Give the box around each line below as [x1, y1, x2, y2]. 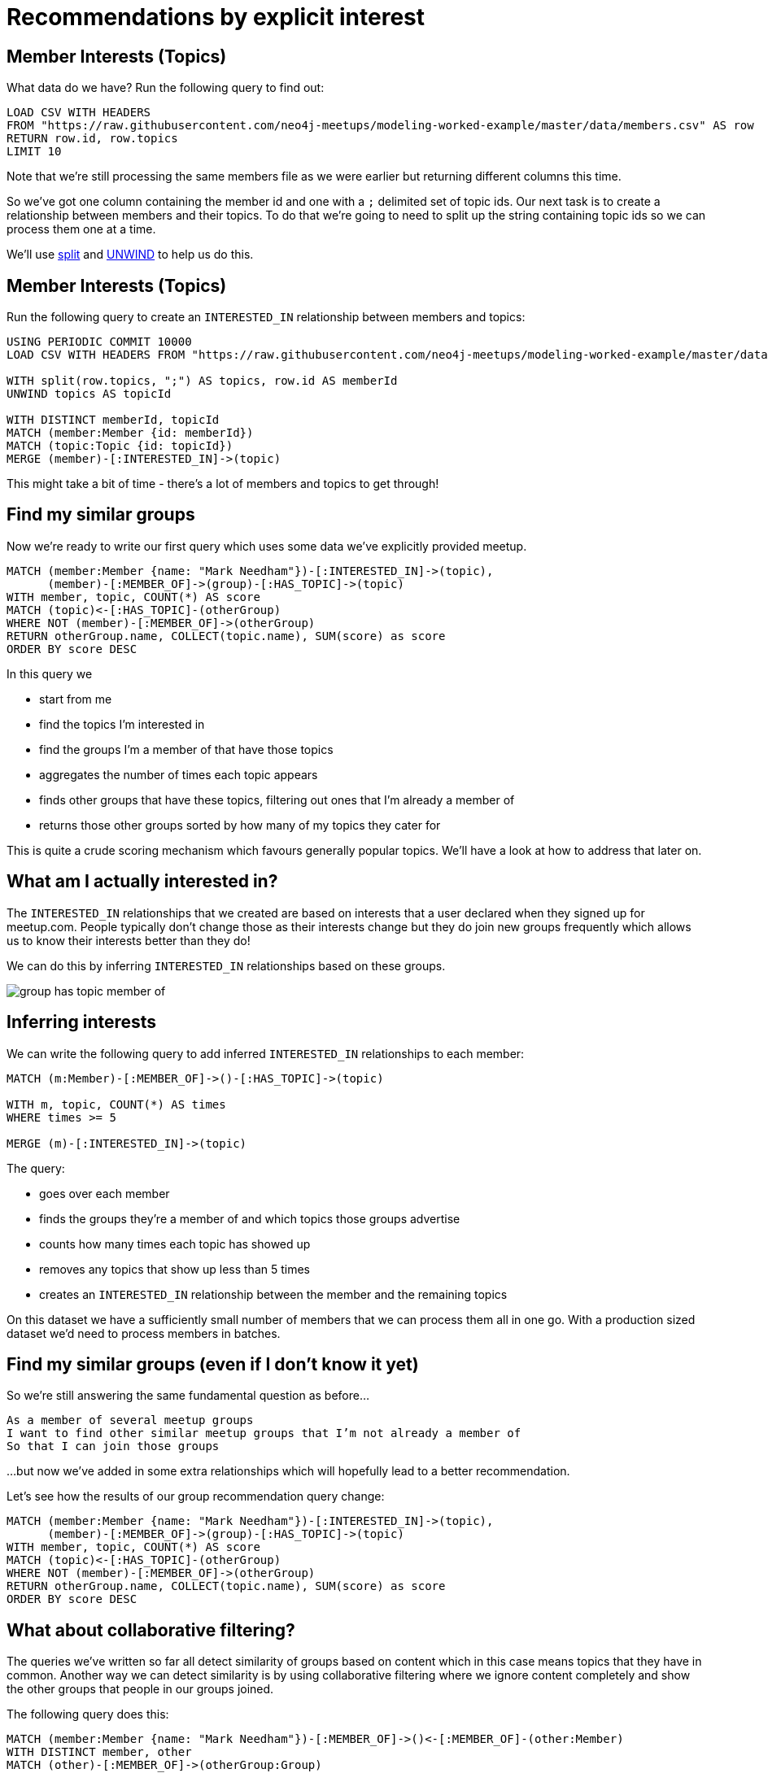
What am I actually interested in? [7, 871, 278, 892]
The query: [7, 1161, 65, 1175]
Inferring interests [7, 1012, 157, 1033]
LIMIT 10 [7, 145, 62, 159]
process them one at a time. [7, 222, 156, 237]
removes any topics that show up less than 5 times [39, 1261, 310, 1276]
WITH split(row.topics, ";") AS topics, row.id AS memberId [7, 374, 398, 388]
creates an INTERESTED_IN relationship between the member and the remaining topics [39, 1287, 508, 1301]
